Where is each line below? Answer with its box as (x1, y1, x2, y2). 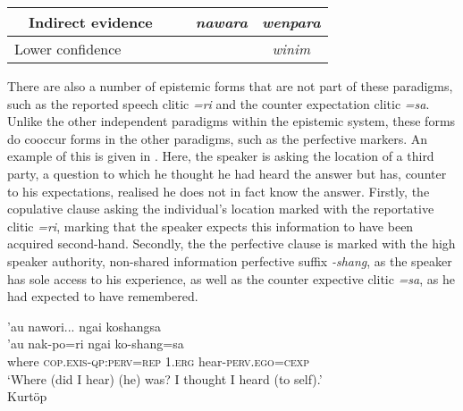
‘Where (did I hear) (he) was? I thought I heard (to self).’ (7, 369, 323, 388)
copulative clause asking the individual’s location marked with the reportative (7, 199, 434, 218)
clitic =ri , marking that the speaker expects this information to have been (7, 216, 414, 235)
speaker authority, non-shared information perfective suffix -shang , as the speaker (7, 251, 452, 270)
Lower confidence (14, 38, 122, 59)
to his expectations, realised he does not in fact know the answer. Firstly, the (7, 181, 430, 200)
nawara (195, 12, 248, 32)
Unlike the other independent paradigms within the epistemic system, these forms (7, 112, 456, 130)
